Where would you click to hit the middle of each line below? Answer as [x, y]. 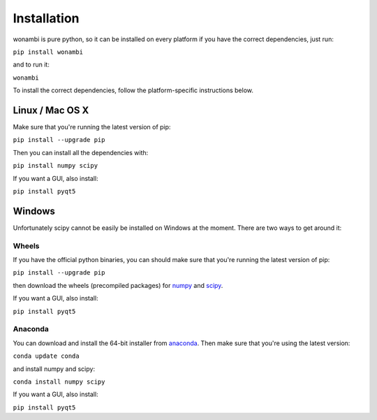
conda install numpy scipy [59, 382]
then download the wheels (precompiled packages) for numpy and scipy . [118, 285]
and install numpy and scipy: [54, 369]
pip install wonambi [48, 52]
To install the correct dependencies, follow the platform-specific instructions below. [133, 90]
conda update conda [46, 356]
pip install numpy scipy [55, 166]
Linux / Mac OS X [51, 110]
